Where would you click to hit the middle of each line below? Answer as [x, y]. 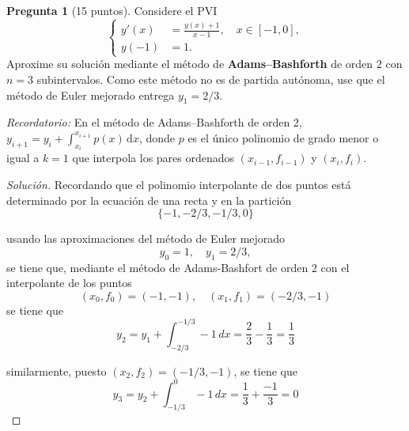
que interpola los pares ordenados [153, 158]
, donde [157, 137]
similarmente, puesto [57, 371]
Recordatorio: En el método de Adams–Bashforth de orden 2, [154, 122]
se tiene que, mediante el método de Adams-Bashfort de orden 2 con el [178, 267]
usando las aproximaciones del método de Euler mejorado [146, 238]
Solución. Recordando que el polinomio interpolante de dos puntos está [179, 184]
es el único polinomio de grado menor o [283, 137]
